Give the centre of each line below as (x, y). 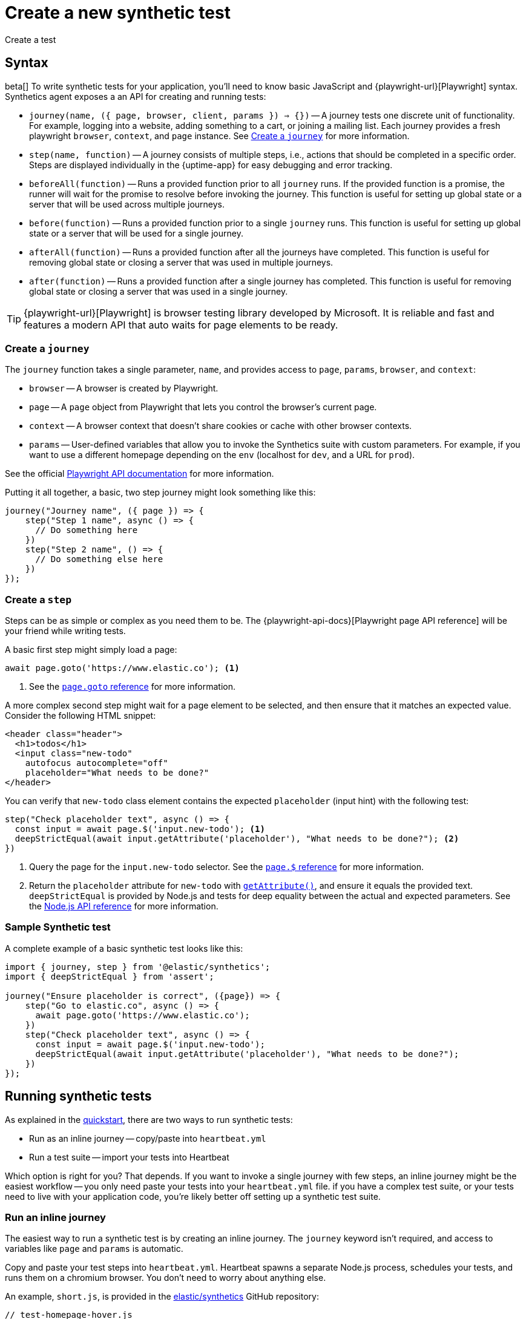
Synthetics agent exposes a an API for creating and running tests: (136, 96)
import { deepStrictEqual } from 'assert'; (110, 976)
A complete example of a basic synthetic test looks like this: (124, 948)
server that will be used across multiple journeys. (127, 204)
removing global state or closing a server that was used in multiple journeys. (181, 262)
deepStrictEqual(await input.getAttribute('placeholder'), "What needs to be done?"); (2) (237, 839)
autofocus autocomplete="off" (97, 763)
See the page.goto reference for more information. (132, 687)
